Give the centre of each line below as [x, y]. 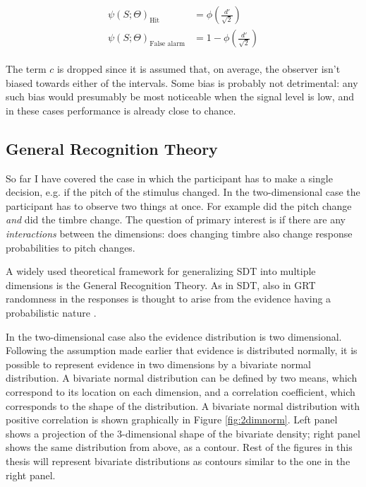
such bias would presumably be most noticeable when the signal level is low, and [180, 96]
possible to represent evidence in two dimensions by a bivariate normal [158, 364]
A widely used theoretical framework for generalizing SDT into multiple [161, 271]
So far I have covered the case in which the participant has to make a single [169, 178]
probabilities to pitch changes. [71, 247]
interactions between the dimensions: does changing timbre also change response [179, 234]
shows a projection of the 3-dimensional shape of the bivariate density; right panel [183, 433]
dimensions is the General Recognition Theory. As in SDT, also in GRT [161, 284]
